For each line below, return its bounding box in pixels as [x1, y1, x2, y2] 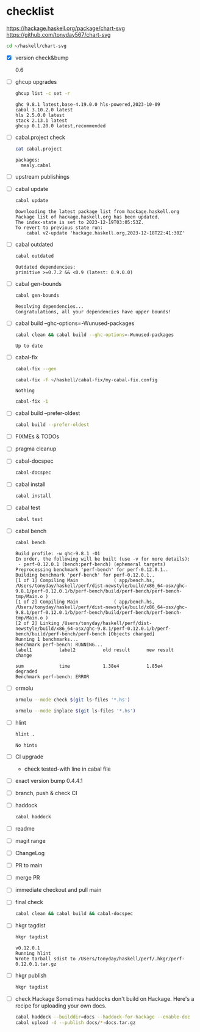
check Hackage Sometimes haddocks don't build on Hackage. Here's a [15, 995, 195, 1003]
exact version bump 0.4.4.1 [15, 777, 83, 784]
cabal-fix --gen [15, 365, 57, 372]
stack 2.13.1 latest [15, 118, 68, 124]
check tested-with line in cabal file [24, 765, 111, 772]
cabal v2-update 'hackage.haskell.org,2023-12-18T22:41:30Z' [26, 230, 185, 236]
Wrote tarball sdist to [15, 956, 76, 962]
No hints [15, 742, 38, 748]
